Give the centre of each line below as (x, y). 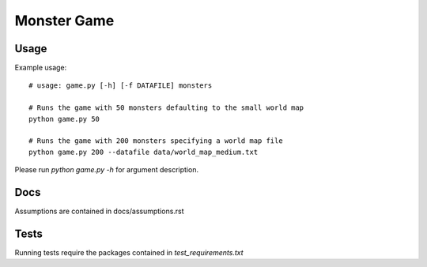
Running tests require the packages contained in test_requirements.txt (129, 252)
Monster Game (64, 21)
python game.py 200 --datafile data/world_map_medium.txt (144, 152)
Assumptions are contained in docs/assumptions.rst (100, 211)
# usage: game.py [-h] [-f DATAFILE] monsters (121, 86)
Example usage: (41, 68)
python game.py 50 (64, 119)
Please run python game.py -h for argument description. (107, 170)
